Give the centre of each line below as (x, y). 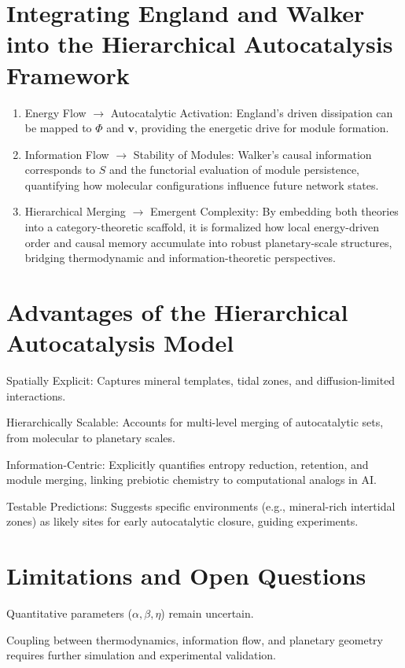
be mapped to (58, 128)
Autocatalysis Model (120, 343)
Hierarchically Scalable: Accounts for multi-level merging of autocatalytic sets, (195, 422)
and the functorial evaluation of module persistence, (235, 170)
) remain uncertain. (207, 613)
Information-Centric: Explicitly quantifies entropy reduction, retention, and (188, 464)
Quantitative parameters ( (69, 613)
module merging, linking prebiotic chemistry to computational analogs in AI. (191, 480)
